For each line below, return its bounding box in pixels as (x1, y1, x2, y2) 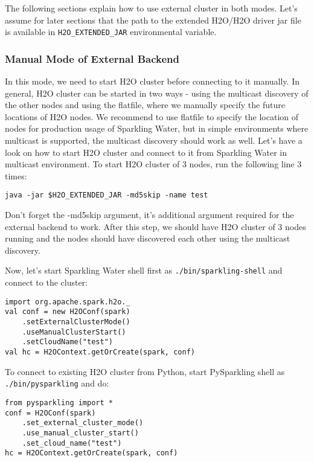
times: (5, 169, 27, 182)
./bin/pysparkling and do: (5, 377, 109, 390)
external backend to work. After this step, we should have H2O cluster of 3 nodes (5, 220, 306, 233)
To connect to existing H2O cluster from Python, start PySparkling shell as (5, 365, 285, 377)
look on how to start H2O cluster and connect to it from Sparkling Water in (5, 146, 287, 158)
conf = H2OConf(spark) (5, 408, 96, 417)
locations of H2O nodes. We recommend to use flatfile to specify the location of (5, 110, 299, 123)
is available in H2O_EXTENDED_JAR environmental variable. (5, 25, 217, 38)
